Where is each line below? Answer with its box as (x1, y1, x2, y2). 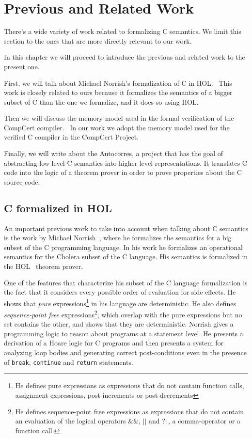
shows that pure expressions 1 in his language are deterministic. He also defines (4, 297, 236, 308)
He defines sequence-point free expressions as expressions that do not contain (15, 406, 244, 416)
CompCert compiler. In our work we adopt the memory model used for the (4, 122, 230, 132)
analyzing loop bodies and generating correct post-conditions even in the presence (4, 347, 247, 358)
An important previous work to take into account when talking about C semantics (4, 223, 248, 233)
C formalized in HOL (4, 200, 112, 215)
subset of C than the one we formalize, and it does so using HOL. (4, 96, 199, 107)
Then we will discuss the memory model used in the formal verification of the (4, 113, 234, 123)
